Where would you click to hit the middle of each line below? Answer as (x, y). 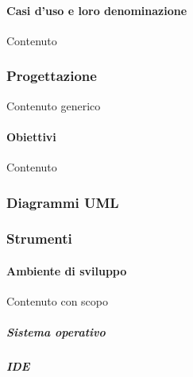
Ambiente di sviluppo (67, 270)
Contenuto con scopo (58, 301)
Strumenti (39, 239)
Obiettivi (31, 136)
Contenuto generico (54, 105)
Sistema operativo (56, 332)
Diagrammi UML (63, 202)
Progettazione (52, 76)
